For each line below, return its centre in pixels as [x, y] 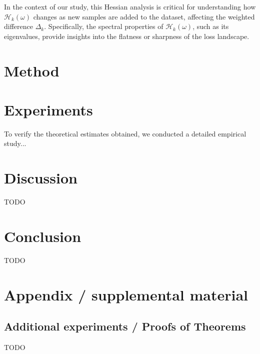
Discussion [41, 178]
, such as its [211, 26]
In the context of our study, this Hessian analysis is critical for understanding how [130, 6]
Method [32, 70]
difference [18, 26]
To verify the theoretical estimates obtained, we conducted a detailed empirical [125, 133]
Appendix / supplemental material [126, 294]
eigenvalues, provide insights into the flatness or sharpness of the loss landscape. [127, 36]
